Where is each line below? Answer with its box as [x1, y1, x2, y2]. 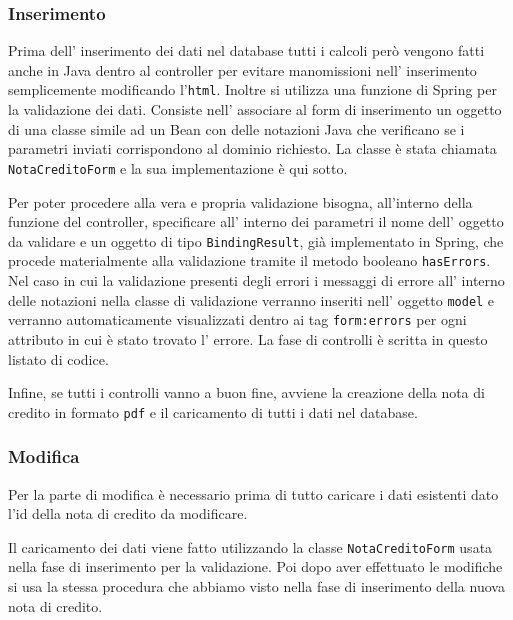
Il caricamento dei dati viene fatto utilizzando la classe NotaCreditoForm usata [8, 536, 493, 557]
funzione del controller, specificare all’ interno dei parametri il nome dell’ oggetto [8, 211, 504, 232]
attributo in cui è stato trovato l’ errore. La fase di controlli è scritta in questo [8, 328, 488, 349]
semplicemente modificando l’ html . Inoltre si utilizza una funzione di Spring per [8, 79, 498, 100]
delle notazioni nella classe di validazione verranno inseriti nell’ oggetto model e [8, 289, 495, 310]
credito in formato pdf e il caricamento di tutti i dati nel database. [8, 401, 418, 422]
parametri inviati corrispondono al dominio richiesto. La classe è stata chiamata [8, 138, 497, 159]
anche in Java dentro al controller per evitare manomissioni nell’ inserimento [8, 59, 477, 80]
